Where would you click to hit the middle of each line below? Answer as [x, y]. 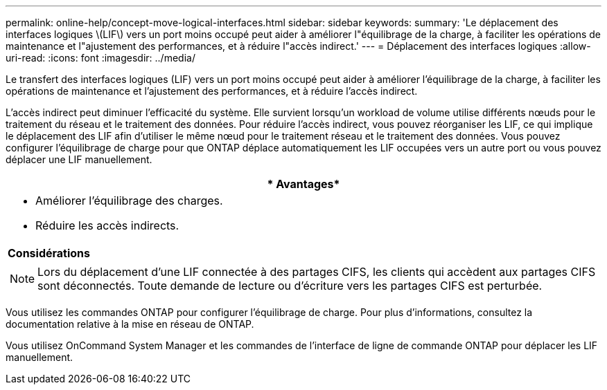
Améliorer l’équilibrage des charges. [129, 201]
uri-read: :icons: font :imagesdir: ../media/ [100, 58]
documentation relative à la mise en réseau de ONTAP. [130, 324]
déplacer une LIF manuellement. [79, 159]
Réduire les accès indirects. [107, 225]
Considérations [49, 253]
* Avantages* [303, 184]
